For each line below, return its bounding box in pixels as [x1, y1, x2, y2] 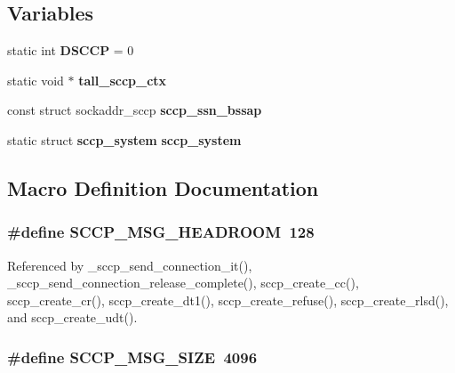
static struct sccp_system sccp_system [7, 130, 242, 149]
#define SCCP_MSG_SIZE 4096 [7, 345, 258, 368]
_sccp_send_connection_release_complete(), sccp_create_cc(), [7, 273, 359, 292]
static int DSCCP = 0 [7, 41, 134, 60]
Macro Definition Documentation [7, 174, 319, 201]
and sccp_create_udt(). [7, 308, 138, 327]
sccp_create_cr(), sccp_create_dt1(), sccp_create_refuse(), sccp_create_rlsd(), [7, 290, 449, 309]
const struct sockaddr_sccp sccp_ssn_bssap [7, 101, 262, 119]
